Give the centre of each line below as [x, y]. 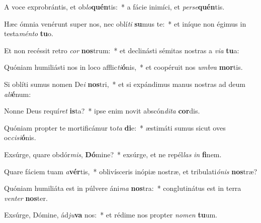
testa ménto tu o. [29, 33]
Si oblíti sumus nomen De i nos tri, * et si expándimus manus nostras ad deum [125, 84]
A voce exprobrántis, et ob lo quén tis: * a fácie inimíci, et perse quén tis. [114, 7]
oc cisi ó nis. [20, 137]
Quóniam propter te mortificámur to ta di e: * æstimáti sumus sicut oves [115, 127]
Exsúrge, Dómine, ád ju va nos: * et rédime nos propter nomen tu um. [111, 215]
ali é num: [18, 94]
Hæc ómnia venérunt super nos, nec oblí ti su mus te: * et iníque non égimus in [125, 23]
